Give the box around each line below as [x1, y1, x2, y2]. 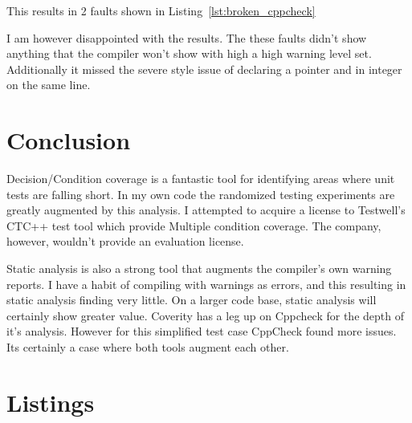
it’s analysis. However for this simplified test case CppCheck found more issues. [6, 323, 397, 340]
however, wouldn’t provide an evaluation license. [6, 233, 244, 250]
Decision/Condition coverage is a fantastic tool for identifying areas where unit [6, 170, 395, 187]
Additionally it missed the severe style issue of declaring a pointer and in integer [6, 60, 402, 77]
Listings [6, 385, 95, 418]
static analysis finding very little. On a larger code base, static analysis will [6, 291, 377, 308]
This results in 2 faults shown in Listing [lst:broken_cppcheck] [6, 2, 316, 18]
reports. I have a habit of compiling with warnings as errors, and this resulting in [6, 275, 406, 292]
